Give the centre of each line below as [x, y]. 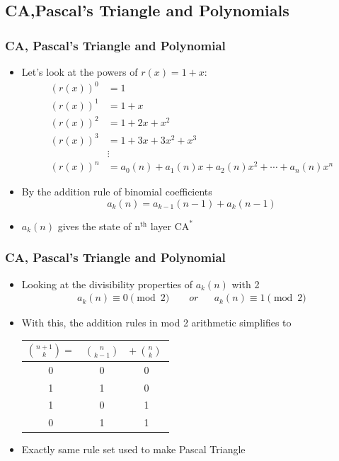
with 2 [246, 284]
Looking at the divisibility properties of [107, 284]
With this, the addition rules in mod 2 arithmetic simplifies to [156, 323]
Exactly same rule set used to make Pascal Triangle [133, 449]
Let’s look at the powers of [80, 72]
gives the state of [94, 226]
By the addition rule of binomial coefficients [117, 192]
